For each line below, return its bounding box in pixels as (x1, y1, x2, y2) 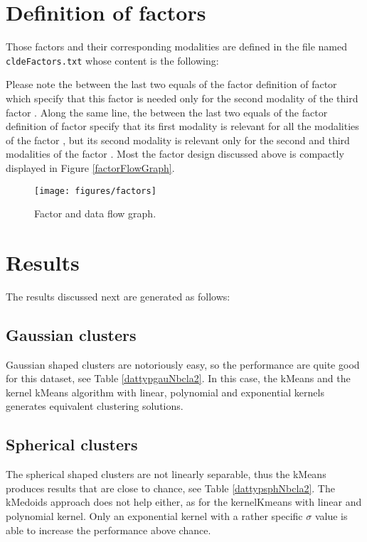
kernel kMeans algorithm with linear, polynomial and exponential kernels (6, 384, 324, 399)
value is (314, 509, 348, 524)
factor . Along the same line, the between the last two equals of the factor (6, 104, 328, 119)
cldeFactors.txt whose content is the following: (6, 53, 219, 67)
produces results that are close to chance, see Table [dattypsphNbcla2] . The (6, 480, 335, 495)
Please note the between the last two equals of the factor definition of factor (6, 77, 337, 92)
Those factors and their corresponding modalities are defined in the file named (6, 39, 348, 54)
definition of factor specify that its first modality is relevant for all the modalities (6, 119, 359, 134)
